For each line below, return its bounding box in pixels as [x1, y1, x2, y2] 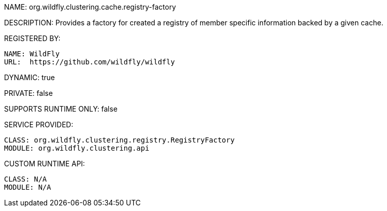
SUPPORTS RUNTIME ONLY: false [4, 104, 118, 113]
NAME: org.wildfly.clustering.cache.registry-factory [4, 3, 176, 11]
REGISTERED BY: [4, 34, 61, 43]
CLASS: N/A [4, 175, 47, 183]
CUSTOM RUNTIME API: [4, 159, 85, 168]
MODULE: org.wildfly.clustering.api [4, 144, 149, 152]
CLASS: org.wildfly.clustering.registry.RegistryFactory [4, 136, 235, 144]
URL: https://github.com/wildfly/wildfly [4, 58, 175, 66]
